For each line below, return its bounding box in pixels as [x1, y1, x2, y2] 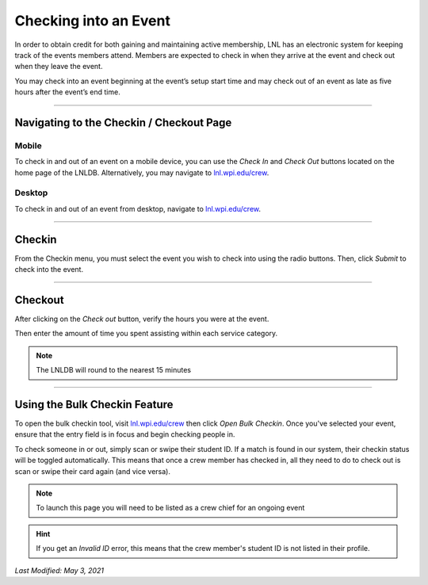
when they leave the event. [14, 62, 103, 71]
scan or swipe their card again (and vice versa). [14, 466, 170, 476]
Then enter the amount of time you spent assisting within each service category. [14, 329, 278, 338]
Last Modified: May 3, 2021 [14, 565, 105, 575]
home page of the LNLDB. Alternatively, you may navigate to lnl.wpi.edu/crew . [14, 167, 269, 178]
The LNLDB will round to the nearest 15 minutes [36, 365, 192, 375]
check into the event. [14, 265, 83, 274]
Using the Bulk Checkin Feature [14, 397, 174, 411]
